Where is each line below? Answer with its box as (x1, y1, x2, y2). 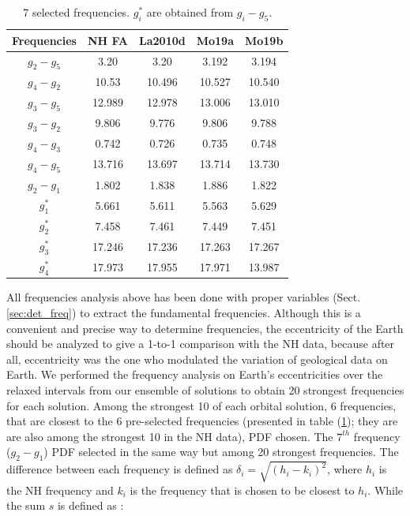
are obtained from (146, 4, 234, 20)
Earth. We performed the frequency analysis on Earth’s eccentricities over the (6, 366, 383, 383)
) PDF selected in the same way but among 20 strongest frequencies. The (43, 443, 399, 460)
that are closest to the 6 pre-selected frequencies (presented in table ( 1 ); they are (6, 413, 398, 429)
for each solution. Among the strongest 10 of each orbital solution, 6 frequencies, (6, 397, 397, 413)
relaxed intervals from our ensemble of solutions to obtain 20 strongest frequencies (6, 381, 404, 398)
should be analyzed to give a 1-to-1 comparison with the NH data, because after (6, 335, 395, 352)
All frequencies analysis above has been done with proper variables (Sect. (6, 289, 361, 305)
